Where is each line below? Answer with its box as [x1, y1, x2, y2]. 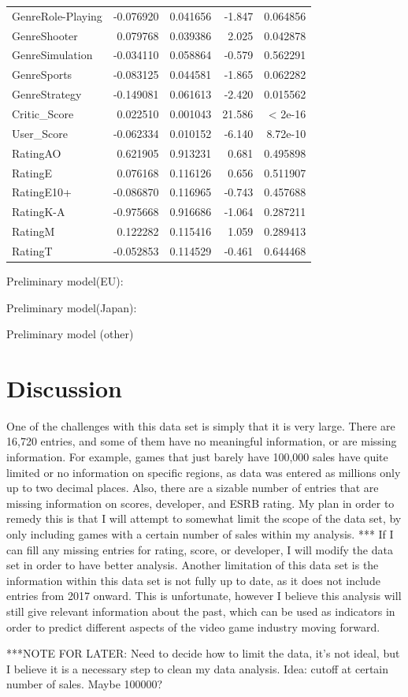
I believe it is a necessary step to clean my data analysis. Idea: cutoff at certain [6, 660, 389, 676]
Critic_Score [12, 105, 74, 121]
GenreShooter [12, 27, 78, 43]
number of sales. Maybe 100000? [6, 676, 163, 692]
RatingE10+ [12, 184, 72, 200]
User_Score [12, 125, 68, 141]
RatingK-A [12, 203, 65, 220]
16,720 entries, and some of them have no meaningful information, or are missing [6, 433, 397, 449]
